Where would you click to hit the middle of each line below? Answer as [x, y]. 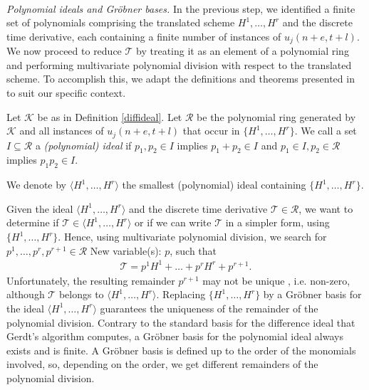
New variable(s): [126, 250]
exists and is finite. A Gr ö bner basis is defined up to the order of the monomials [181, 350]
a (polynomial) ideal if [83, 145]
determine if [33, 222]
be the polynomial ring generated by [276, 116]
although [26, 294]
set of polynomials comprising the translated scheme [121, 22]
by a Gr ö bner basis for [312, 294]
